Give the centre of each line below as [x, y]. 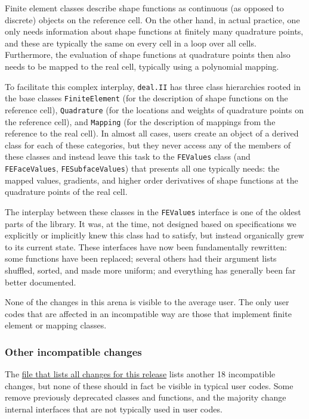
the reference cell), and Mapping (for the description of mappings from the [140, 121]
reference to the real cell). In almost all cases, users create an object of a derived [152, 133]
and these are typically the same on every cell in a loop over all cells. [131, 43]
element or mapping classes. [56, 325]
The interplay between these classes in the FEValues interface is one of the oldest [153, 211]
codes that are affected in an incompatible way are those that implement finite [148, 313]
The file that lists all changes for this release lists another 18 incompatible [140, 374]
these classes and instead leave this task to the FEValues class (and [128, 156]
